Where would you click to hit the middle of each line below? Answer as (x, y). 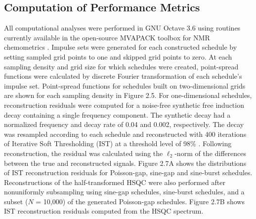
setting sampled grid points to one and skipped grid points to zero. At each (118, 56)
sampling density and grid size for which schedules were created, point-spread (121, 66)
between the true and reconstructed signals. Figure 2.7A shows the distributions (125, 163)
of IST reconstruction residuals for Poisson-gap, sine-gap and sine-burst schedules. (128, 172)
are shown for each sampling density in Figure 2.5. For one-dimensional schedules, (128, 95)
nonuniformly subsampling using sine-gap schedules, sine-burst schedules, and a (124, 192)
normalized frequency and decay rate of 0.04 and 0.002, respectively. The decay (124, 124)
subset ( (16, 201)
